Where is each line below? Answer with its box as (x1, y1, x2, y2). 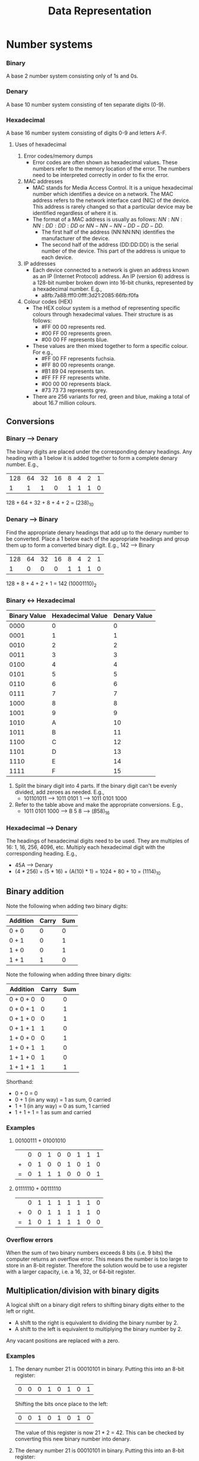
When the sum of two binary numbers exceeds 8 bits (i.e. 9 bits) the (6, 1249, 173, 1257)
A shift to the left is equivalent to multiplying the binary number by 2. (14, 1326, 183, 1333)
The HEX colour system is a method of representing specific (32, 304, 181, 312)
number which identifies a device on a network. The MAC (32, 191, 173, 198)
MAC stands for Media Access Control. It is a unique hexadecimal (32, 184, 193, 191)
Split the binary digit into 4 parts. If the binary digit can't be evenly (14, 782, 177, 789)
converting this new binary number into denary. (14, 1435, 131, 1443)
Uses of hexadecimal (14, 141, 67, 148)
